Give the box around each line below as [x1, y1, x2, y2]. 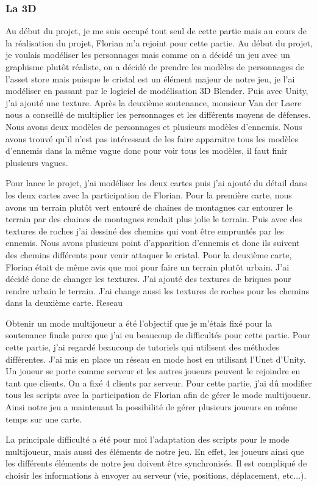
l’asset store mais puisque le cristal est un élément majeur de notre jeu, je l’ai [5, 72, 295, 85]
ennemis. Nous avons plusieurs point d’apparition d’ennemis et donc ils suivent [5, 236, 300, 249]
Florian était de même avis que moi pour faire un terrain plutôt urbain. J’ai [5, 260, 290, 273]
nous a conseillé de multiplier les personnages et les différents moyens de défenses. [5, 108, 311, 121]
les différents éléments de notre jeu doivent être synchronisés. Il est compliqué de [5, 457, 307, 470]
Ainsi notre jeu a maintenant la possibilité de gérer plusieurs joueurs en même [5, 401, 297, 413]
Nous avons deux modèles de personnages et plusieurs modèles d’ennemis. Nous [5, 120, 302, 132]
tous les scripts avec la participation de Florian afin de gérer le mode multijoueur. [5, 388, 311, 401]
